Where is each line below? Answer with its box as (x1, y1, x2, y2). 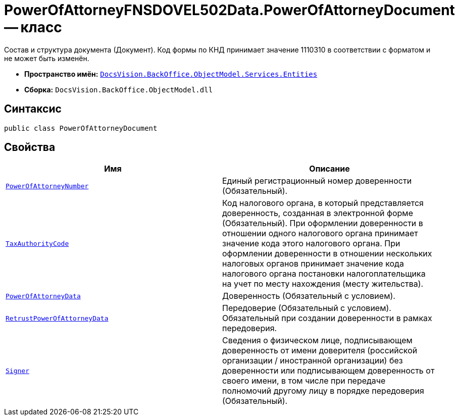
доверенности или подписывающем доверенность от (222, 365, 435, 376)
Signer (6, 366, 29, 375)
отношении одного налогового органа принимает (222, 228, 418, 239)
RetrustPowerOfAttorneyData (6, 314, 109, 322)
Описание (309, 164, 350, 174)
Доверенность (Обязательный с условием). (222, 291, 395, 301)
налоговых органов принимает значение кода (222, 258, 404, 269)
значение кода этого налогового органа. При (222, 238, 400, 249)
